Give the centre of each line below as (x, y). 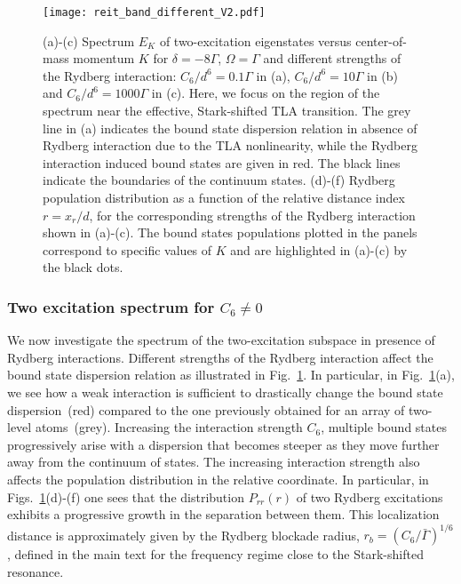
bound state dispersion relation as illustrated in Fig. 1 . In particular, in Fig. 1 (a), (231, 375)
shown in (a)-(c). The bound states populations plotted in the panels (230, 232)
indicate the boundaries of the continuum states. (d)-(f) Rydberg (219, 180)
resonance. (36, 571)
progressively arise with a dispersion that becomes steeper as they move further (223, 444)
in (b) (383, 75)
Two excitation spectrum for (111, 306)
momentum (104, 58)
